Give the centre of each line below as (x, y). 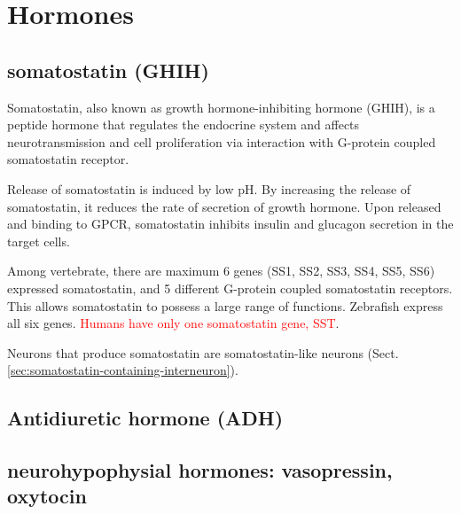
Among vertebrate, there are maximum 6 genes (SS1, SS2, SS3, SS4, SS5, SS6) (221, 271)
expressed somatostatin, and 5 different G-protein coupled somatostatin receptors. (230, 288)
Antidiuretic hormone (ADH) (145, 418)
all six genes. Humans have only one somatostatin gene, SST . (173, 323)
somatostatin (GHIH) (108, 70)
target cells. (39, 241)
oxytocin (47, 496)
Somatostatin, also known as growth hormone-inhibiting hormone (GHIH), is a (221, 107)
